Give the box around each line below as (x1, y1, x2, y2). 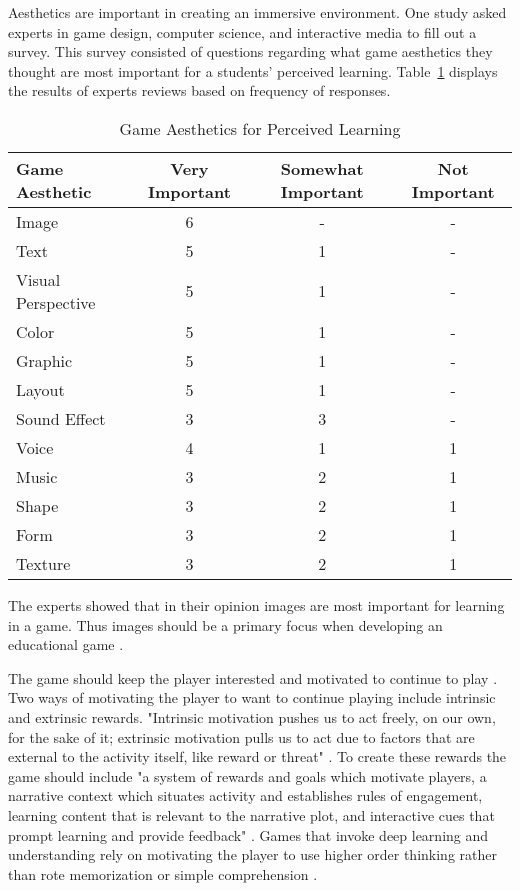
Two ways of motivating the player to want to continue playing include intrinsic (8, 687, 496, 708)
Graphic (16, 348, 73, 372)
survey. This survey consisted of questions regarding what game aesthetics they (8, 41, 493, 62)
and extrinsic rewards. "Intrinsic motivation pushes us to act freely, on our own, (8, 706, 496, 727)
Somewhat (280, 156, 364, 180)
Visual (16, 267, 61, 291)
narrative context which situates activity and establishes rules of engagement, (8, 785, 483, 806)
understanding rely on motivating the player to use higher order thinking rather (8, 844, 497, 865)
